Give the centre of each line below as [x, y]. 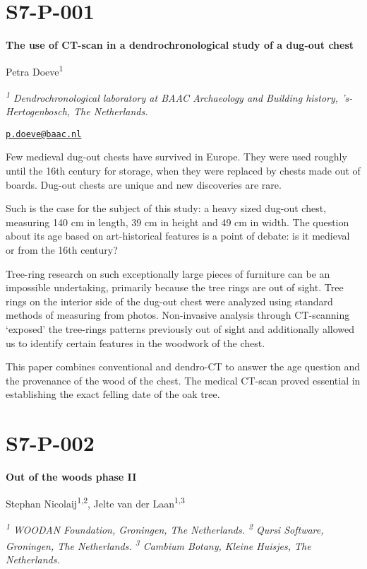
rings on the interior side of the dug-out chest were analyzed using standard [169, 301]
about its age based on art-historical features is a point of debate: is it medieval [178, 236]
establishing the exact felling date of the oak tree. [113, 394]
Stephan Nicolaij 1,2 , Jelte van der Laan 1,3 [95, 502]
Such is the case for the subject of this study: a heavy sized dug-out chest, [166, 208]
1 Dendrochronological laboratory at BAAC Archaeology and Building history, [172, 96]
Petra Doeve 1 [35, 70]
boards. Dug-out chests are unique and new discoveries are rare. [144, 184]
